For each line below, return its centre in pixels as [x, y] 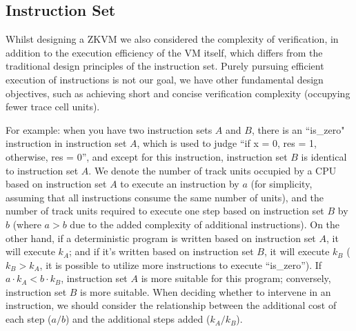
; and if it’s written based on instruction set [161, 251]
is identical [324, 156]
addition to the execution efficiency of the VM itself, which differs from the [164, 52]
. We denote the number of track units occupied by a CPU [212, 170]
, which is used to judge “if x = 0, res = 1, [227, 143]
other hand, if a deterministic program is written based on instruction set [161, 238]
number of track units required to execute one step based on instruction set [165, 211]
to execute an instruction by [180, 184]
